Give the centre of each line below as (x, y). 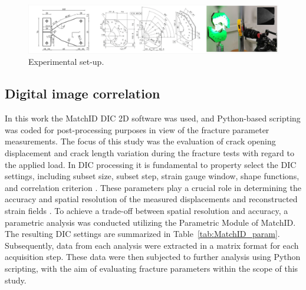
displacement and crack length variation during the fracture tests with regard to (149, 152)
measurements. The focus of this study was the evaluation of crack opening (140, 141)
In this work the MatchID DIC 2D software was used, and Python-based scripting (153, 118)
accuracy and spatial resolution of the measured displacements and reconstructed (151, 199)
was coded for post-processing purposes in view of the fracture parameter (137, 129)
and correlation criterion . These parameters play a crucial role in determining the (153, 187)
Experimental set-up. (66, 62)
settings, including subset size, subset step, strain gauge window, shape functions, (152, 176)
